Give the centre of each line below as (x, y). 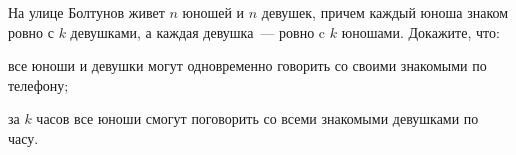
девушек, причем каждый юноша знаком (385, 12)
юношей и (213, 12)
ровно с (31, 31)
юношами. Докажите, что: (420, 31)
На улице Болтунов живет (86, 12)
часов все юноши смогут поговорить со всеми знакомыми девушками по (257, 118)
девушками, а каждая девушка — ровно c (198, 31)
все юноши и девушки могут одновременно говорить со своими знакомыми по (247, 65)
